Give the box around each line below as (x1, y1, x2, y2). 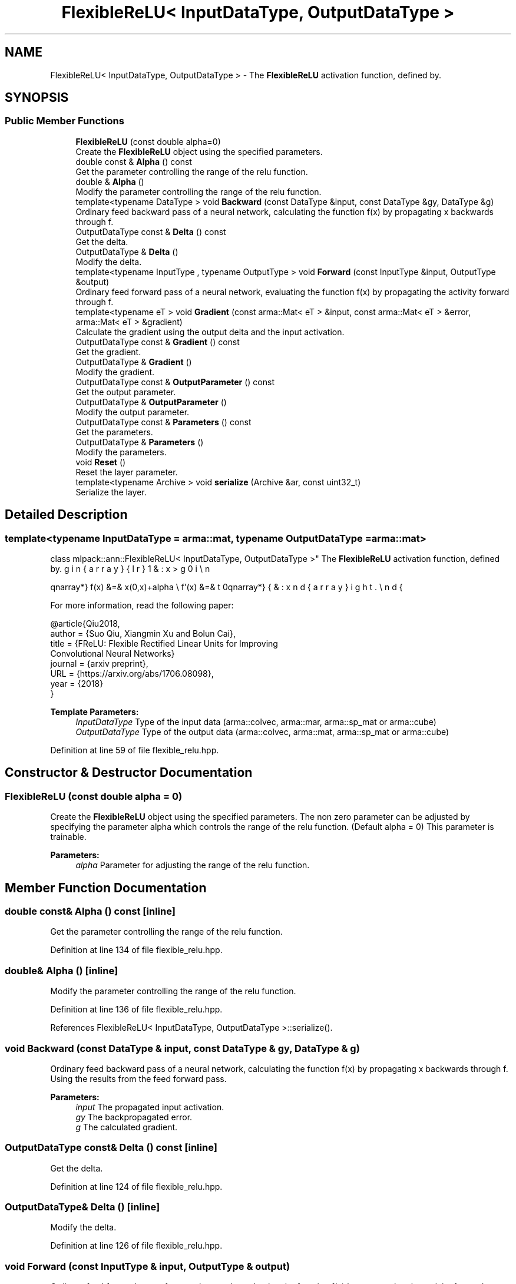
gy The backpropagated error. (75, 1111, 193, 1122)
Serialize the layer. (75, 487, 147, 497)
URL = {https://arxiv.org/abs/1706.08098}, (50, 669, 214, 679)
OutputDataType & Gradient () (75, 356, 192, 367)
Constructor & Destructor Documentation (5, 765, 253, 780)
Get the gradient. (75, 346, 141, 357)
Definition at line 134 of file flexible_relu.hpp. (50, 945, 223, 955)
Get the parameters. (75, 426, 153, 437)
